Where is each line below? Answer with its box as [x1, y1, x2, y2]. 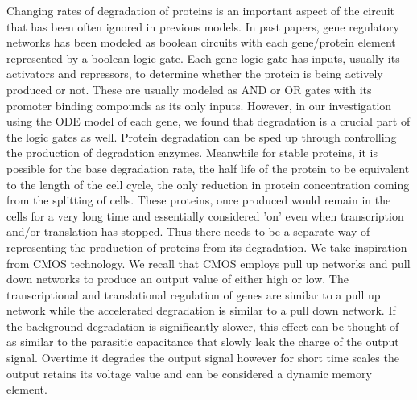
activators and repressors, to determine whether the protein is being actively [6, 65, 383, 82]
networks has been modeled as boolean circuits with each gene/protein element [6, 34, 396, 51]
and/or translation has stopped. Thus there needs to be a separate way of [6, 223, 370, 240]
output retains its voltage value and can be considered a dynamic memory [6, 365, 372, 381]
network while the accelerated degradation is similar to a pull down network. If [6, 302, 396, 319]
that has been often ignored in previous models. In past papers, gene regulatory [6, 18, 399, 35]
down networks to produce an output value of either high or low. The [6, 270, 349, 287]
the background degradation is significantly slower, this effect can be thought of [6, 317, 399, 334]
